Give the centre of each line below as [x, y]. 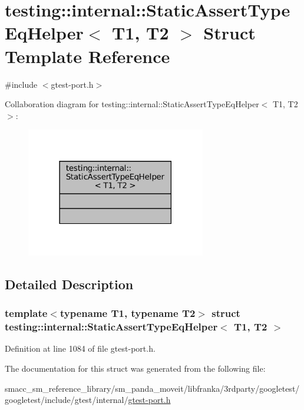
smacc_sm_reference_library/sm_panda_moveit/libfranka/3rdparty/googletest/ [152, 388]
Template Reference [87, 56]
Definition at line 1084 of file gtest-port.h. [80, 348]
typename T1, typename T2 [128, 313]
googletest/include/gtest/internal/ [67, 400]
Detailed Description [69, 284]
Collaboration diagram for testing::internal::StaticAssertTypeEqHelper [132, 104]
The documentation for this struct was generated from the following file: [135, 368]
